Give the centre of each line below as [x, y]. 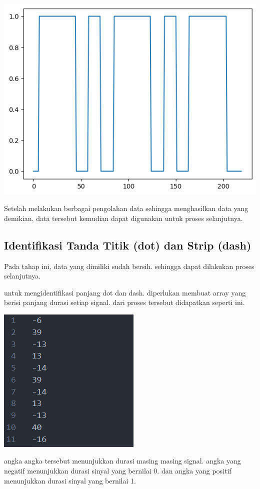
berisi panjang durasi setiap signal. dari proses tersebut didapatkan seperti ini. [124, 302]
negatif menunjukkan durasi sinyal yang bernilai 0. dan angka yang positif [118, 471]
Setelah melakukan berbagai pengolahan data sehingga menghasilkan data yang [126, 208]
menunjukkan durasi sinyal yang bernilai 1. [70, 480]
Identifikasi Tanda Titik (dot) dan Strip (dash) [128, 245]
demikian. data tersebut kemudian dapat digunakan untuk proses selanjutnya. [123, 218]
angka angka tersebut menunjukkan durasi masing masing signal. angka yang [122, 461]
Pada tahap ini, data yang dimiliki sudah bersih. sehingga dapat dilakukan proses [129, 266]
